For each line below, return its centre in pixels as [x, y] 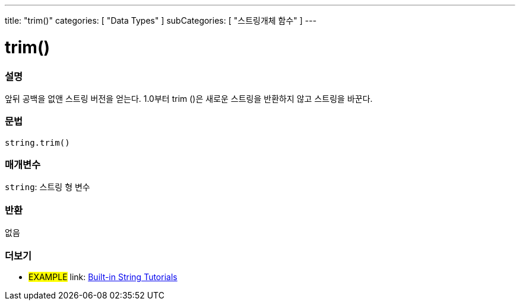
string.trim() [37, 142]
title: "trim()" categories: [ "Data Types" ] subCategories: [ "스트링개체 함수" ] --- [161, 20]
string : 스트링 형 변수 [47, 187]
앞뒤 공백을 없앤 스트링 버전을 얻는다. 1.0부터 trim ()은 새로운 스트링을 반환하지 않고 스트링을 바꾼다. [189, 98]
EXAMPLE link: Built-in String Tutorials [103, 277]
